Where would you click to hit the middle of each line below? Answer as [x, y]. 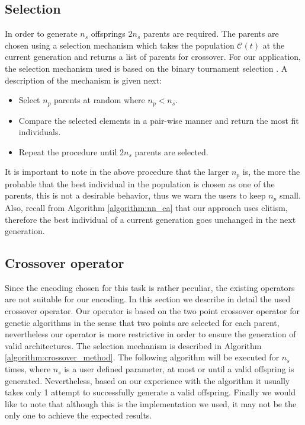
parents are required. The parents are [211, 33]
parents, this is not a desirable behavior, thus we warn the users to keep [135, 195]
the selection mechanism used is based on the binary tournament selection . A [146, 68]
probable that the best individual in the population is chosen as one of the [140, 183]
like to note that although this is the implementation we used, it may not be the [151, 403]
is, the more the [271, 172]
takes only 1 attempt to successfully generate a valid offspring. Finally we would [150, 392]
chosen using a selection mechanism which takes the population [120, 45]
